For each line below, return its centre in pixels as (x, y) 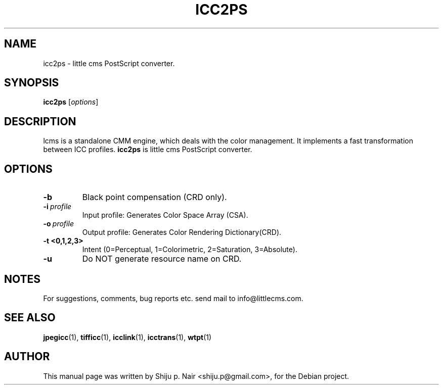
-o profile (58, 224)
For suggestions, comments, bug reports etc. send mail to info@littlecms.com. (173, 298)
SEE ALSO (30, 318)
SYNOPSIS (32, 83)
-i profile (57, 207)
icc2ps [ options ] (71, 102)
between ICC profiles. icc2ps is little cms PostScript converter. (148, 150)
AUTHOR (27, 357)
